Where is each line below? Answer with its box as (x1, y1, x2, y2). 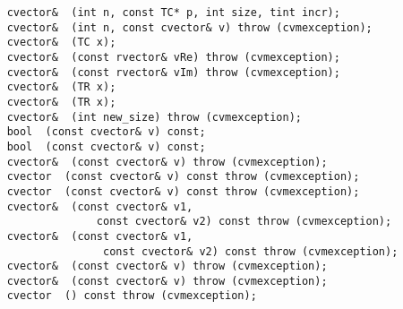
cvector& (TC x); (6, 36, 116, 49)
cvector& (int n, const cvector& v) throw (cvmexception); (6, 21, 373, 34)
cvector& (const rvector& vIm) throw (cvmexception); (6, 65, 340, 79)
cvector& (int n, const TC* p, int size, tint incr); (6, 6, 340, 19)
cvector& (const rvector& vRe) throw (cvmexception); (6, 50, 340, 64)
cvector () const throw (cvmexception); (6, 289, 257, 303)
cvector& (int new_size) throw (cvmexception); (6, 110, 302, 124)
